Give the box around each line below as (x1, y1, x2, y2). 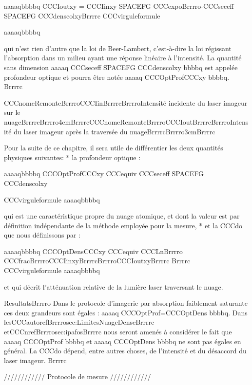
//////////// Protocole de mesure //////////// (4, 371, 151, 382)
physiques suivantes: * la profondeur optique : (4, 152, 141, 162)
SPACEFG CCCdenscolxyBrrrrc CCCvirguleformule (4, 10, 160, 20)
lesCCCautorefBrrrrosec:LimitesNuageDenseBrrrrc (4, 317, 155, 327)
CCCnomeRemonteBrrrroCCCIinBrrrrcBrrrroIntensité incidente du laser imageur (4, 97, 248, 108)
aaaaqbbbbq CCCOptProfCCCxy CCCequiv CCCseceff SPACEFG (4, 168, 204, 179)
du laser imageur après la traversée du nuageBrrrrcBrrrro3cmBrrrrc (14, 126, 215, 136)
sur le (4, 107, 20, 117)
